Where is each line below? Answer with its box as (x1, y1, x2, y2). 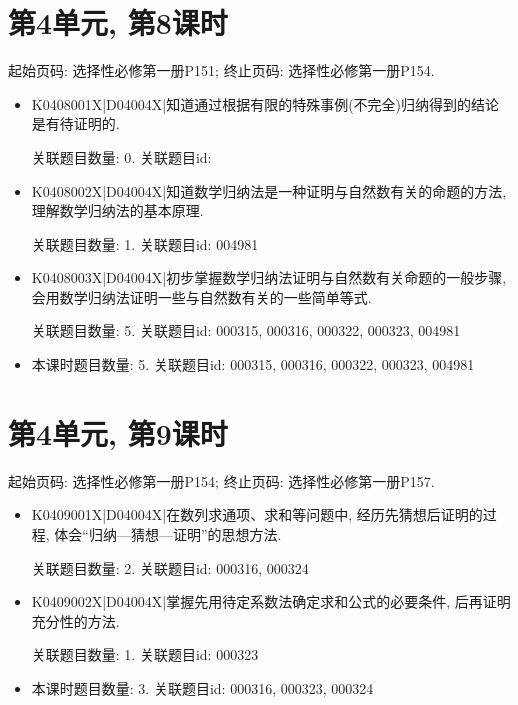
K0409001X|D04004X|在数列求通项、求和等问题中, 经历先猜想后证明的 (31, 504, 483, 525)
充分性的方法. (31, 610, 120, 631)
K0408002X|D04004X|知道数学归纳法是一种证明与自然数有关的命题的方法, (31, 180, 507, 201)
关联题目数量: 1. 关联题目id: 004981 (31, 233, 259, 254)
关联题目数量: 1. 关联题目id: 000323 (31, 644, 259, 665)
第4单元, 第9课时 (8, 412, 228, 453)
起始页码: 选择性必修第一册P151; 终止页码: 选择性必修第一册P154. (8, 60, 435, 81)
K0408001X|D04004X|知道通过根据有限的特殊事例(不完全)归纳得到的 (31, 93, 472, 114)
